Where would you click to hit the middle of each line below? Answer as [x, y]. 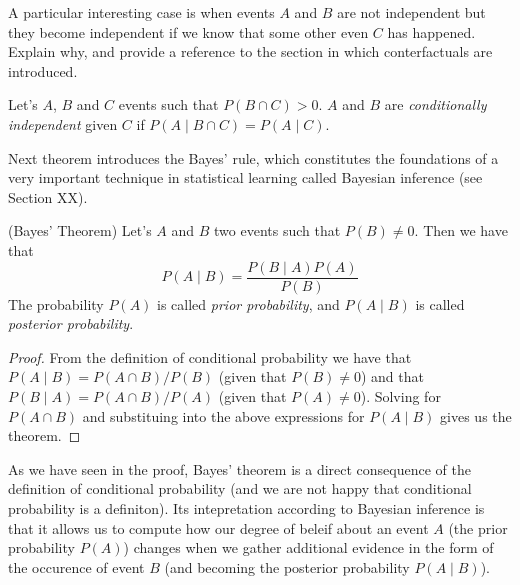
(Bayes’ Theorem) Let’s [80, 230]
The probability [56, 303]
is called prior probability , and [248, 303]
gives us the [476, 415]
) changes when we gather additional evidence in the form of [308, 547]
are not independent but [411, 12]
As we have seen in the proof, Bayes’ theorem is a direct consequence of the [239, 468]
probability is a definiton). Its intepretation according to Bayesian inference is [246, 507]
